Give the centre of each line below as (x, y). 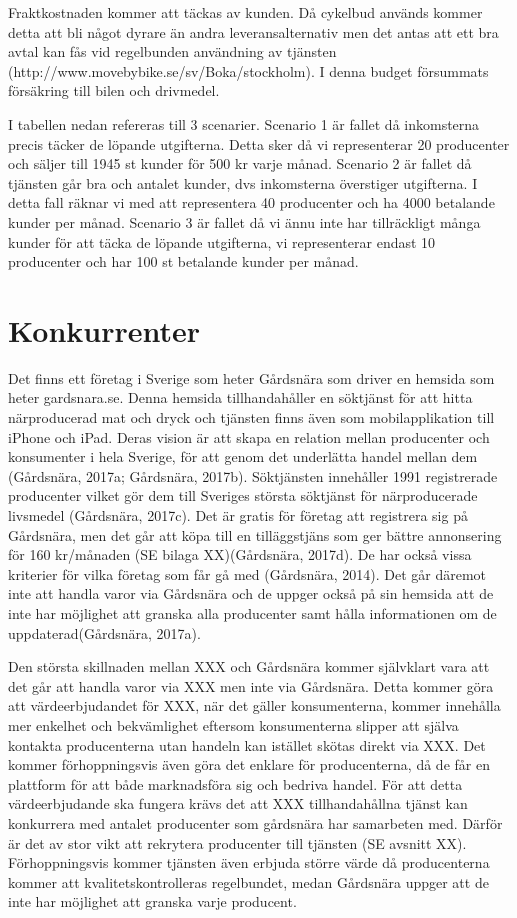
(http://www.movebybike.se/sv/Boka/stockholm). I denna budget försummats (248, 70)
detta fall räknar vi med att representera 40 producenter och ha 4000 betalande (251, 202)
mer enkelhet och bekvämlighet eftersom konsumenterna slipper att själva (233, 724)
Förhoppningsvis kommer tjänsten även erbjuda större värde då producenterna (249, 862)
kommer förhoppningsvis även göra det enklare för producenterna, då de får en (249, 764)
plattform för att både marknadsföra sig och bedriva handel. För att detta (235, 783)
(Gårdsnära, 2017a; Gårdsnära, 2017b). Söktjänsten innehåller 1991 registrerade (253, 475)
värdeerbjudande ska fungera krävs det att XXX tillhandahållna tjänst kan (238, 803)
